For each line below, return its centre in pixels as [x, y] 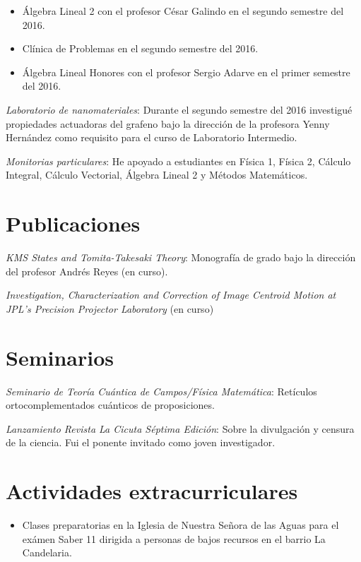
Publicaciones [73, 223]
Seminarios [60, 357]
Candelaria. [47, 552]
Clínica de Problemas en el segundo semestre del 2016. [140, 48]
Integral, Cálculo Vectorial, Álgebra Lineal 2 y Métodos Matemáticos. [157, 175]
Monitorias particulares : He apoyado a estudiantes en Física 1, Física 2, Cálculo [178, 161]
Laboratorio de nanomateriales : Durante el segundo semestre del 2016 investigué [179, 109]
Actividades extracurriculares [152, 491]
